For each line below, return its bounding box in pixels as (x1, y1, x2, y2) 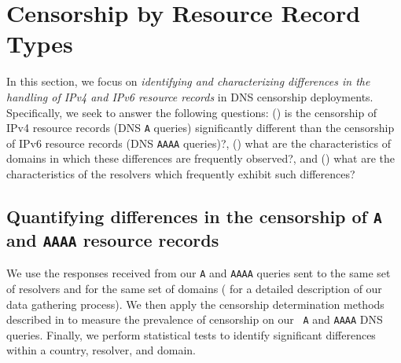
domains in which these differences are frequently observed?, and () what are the (6, 150, 395, 167)
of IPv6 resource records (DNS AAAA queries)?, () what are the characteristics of (6, 134, 391, 151)
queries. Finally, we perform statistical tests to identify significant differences (6, 326, 376, 343)
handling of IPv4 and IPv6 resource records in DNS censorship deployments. (6, 88, 373, 104)
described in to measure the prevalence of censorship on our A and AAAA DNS (6, 311, 383, 328)
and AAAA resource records (6, 227, 219, 251)
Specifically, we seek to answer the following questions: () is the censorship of (6, 104, 377, 120)
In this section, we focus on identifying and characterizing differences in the (6, 73, 370, 90)
